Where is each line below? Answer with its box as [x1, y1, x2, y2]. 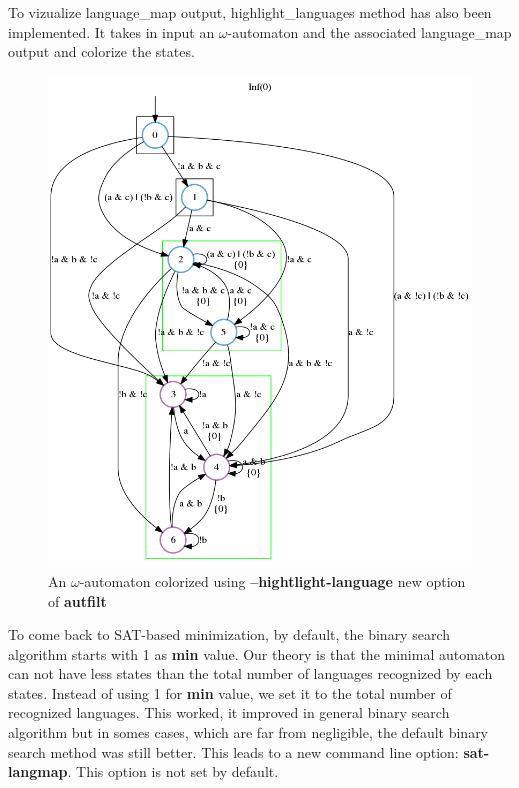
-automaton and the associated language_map [227, 21, 512, 42]
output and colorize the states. [8, 41, 195, 62]
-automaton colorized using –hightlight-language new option [79, 570, 466, 591]
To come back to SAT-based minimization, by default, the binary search [8, 624, 451, 645]
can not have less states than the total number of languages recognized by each [8, 663, 493, 684]
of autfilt [48, 590, 107, 611]
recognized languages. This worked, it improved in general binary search [8, 702, 450, 723]
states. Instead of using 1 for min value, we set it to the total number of [8, 682, 452, 703]
